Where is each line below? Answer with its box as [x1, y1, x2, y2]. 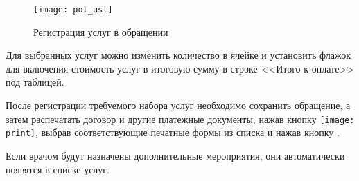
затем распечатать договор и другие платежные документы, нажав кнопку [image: [6, 111, 355, 126]
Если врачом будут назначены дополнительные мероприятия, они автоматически [6, 148, 345, 162]
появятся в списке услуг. [6, 162, 110, 176]
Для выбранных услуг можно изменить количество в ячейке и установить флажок [6, 48, 351, 62]
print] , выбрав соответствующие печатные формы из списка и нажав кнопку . [6, 125, 340, 140]
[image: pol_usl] [33, 5, 113, 15]
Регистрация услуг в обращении [33, 24, 168, 39]
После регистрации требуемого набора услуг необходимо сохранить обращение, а [6, 98, 351, 113]
